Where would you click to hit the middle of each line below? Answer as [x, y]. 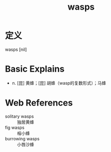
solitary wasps [20, 116]
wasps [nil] [16, 49]
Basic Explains [35, 69]
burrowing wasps [22, 138]
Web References [39, 103]
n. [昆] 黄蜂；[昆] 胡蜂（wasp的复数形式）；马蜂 [59, 83]
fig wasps [15, 127]
